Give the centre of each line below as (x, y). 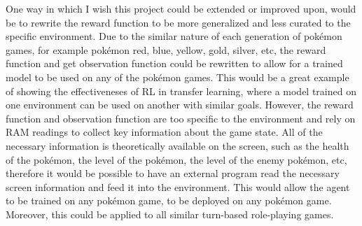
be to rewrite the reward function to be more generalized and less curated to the (178, 22)
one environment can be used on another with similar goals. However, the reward (180, 105)
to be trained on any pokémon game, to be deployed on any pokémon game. (169, 200)
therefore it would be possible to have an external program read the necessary (173, 173)
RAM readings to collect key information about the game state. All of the (164, 132)
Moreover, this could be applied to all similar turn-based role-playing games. (170, 214)
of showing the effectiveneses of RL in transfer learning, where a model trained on (181, 91)
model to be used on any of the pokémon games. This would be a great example (177, 77)
